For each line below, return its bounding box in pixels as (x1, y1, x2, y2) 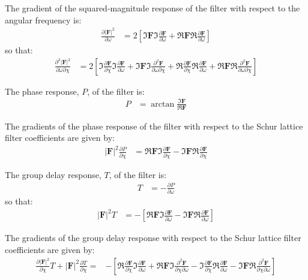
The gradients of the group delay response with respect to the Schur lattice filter (5, 231, 301, 244)
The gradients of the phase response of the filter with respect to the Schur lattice (5, 119, 303, 132)
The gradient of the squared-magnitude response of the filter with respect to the (5, 2, 300, 14)
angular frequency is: (5, 13, 82, 26)
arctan (151, 100, 175, 109)
